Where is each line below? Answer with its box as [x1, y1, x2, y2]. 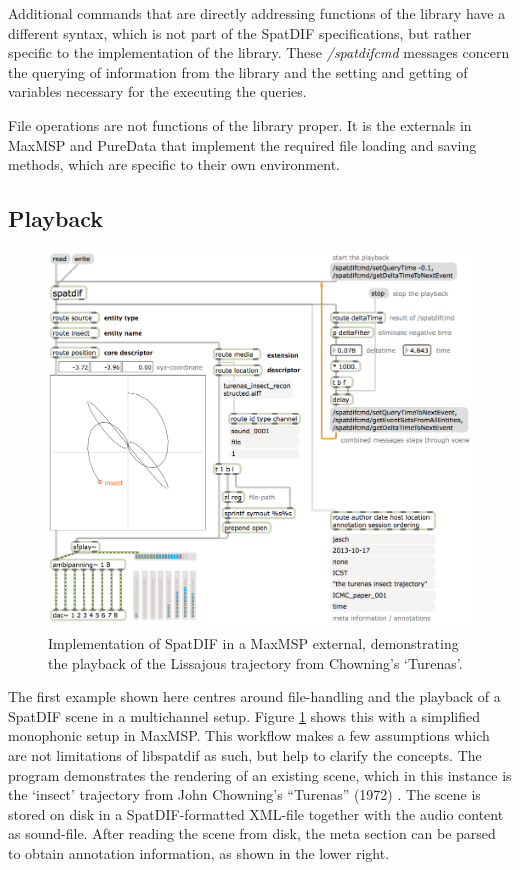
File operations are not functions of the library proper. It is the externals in [8, 114, 472, 135]
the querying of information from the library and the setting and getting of [8, 61, 468, 82]
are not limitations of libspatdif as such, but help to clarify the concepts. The [8, 745, 482, 766]
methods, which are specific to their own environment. [8, 154, 340, 175]
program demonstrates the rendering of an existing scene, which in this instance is [8, 764, 512, 785]
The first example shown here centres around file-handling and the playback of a [8, 686, 501, 707]
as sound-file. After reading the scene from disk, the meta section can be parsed [8, 823, 496, 844]
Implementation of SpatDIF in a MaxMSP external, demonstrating [48, 633, 459, 654]
